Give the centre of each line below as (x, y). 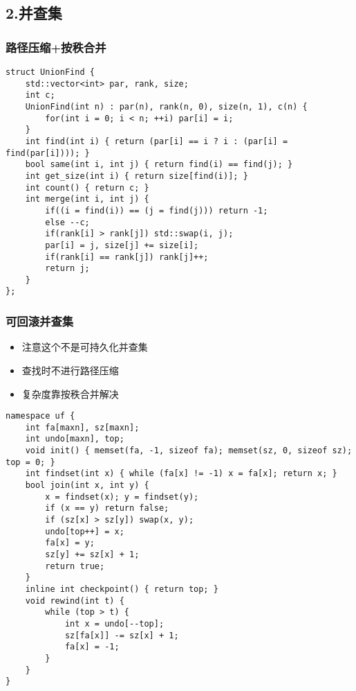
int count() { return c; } (87, 187)
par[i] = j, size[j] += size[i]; (122, 245)
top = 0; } (30, 462)
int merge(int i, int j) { (87, 199)
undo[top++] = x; (85, 531)
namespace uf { (40, 416)
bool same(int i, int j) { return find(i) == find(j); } (159, 165)
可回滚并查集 (40, 321)
